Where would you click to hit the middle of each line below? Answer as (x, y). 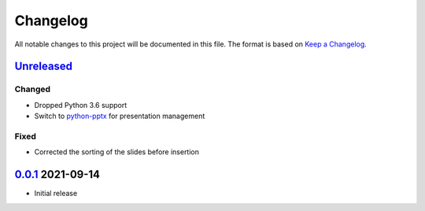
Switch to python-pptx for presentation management (120, 116)
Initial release (56, 194)
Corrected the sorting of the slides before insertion (117, 152)
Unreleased (44, 67)
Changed (33, 89)
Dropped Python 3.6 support (81, 105)
